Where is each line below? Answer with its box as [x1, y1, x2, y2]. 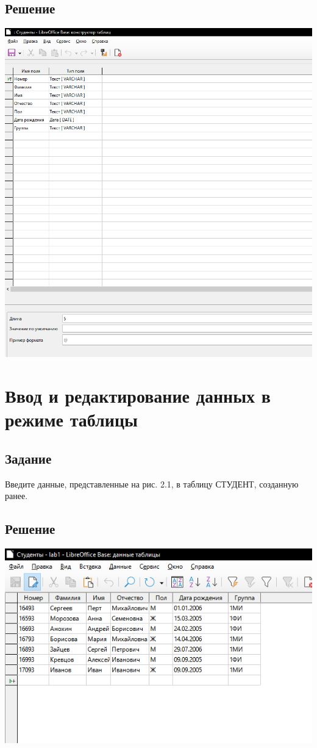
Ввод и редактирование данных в [5, 383, 271, 408]
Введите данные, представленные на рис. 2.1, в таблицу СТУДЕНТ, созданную [5, 477, 299, 490]
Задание [5, 448, 52, 467]
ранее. [5, 489, 28, 502]
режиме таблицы [5, 407, 138, 432]
